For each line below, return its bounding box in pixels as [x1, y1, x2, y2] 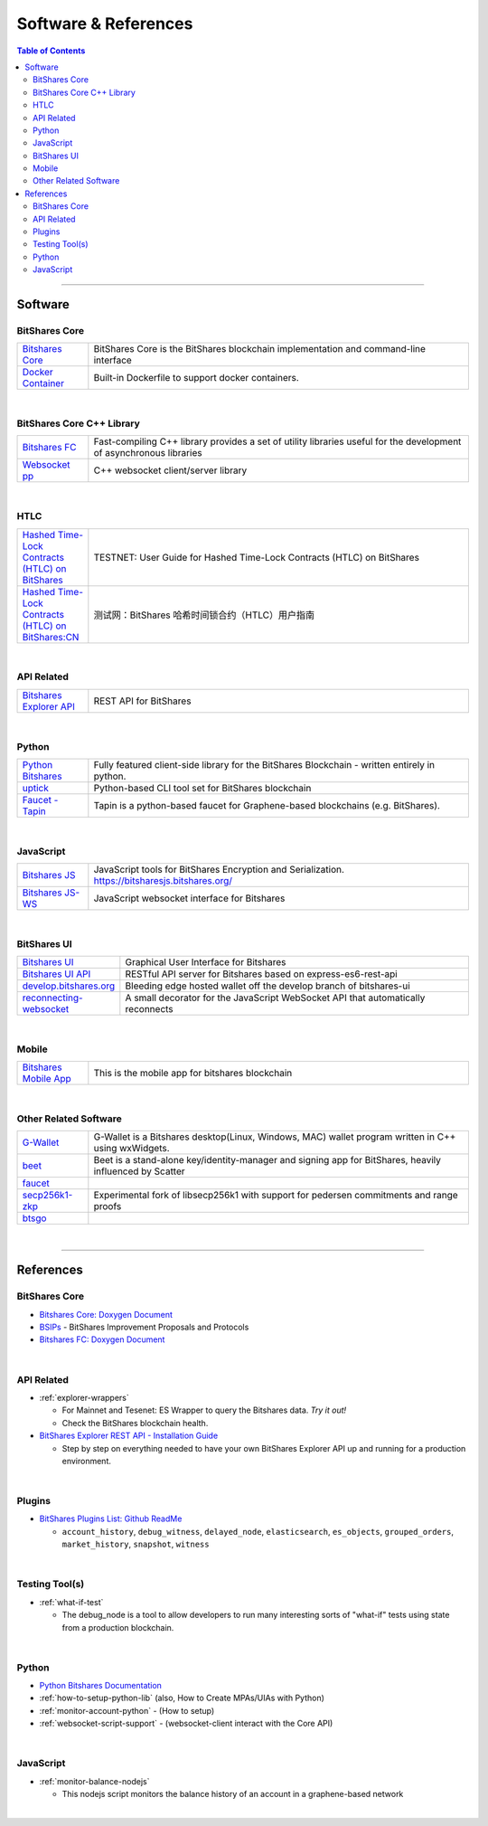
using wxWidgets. [93, 1142, 171, 1155]
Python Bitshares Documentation [39, 1680, 163, 1691]
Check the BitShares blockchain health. [61, 1417, 209, 1428]
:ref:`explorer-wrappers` [39, 1392, 130, 1403]
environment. [61, 1455, 112, 1466]
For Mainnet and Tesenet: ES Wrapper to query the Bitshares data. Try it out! [61, 1405, 347, 1415]
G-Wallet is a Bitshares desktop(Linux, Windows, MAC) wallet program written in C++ [93, 1131, 456, 1143]
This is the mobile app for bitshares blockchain [93, 1067, 293, 1080]
